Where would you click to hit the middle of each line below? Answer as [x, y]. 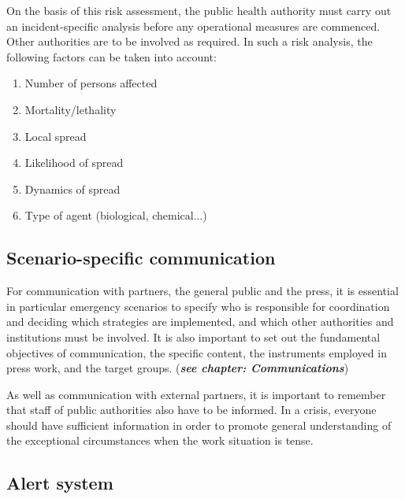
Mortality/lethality [71, 109]
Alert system [60, 483]
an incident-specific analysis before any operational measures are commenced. [193, 26]
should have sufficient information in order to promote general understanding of [199, 425]
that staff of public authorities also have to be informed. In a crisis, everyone [191, 410]
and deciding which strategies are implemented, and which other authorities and [200, 322]
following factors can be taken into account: [111, 56]
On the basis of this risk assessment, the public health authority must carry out [199, 10]
